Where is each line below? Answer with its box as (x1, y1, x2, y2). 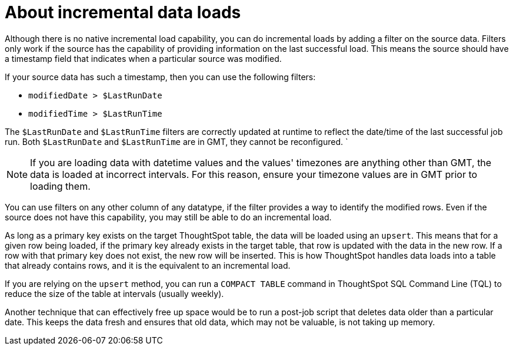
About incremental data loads (5, 2, 241, 22)
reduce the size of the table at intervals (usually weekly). (5, 288, 224, 299)
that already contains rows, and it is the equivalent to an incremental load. (5, 260, 291, 270)
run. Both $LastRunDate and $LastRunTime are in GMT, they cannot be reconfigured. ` (5, 136, 348, 147)
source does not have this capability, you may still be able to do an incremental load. (5, 212, 332, 222)
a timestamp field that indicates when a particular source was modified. (5, 53, 282, 64)
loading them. (30, 180, 91, 192)
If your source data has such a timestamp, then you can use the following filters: (5, 71, 316, 82)
